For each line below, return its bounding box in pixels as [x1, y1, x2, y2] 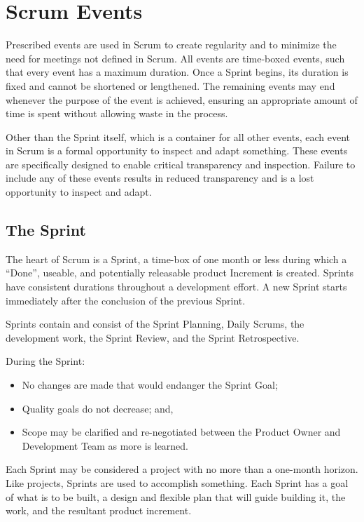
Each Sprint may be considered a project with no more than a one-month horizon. [6, 462, 358, 476]
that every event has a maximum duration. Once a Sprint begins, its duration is [6, 65, 349, 79]
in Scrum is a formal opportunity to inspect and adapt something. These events [6, 143, 348, 158]
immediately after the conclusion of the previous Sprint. [6, 293, 246, 307]
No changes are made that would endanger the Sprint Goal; [22, 377, 278, 392]
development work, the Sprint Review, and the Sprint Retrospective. [6, 330, 300, 344]
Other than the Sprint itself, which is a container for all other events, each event [6, 129, 350, 144]
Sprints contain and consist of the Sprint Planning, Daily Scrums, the [6, 316, 304, 331]
